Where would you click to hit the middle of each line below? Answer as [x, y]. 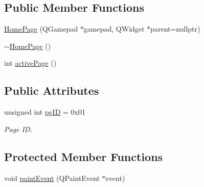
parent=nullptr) [175, 29]
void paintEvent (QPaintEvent [52, 178]
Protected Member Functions [84, 156]
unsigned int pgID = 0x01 [45, 112]
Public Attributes [52, 90]
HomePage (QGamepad [41, 29]
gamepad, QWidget [114, 29]
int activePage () [30, 63]
